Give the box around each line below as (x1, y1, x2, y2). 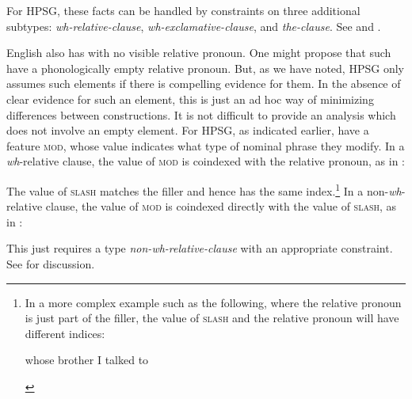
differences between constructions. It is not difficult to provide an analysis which (6, 106, 396, 123)
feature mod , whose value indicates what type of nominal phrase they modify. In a (6, 137, 405, 154)
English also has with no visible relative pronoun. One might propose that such (6, 44, 391, 61)
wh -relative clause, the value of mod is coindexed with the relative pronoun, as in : (6, 153, 405, 169)
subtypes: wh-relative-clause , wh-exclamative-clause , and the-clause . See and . (6, 17, 381, 34)
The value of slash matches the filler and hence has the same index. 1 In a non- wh (6, 180, 402, 199)
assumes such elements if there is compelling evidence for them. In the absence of (6, 75, 401, 92)
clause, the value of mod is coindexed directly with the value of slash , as (45, 198, 397, 215)
